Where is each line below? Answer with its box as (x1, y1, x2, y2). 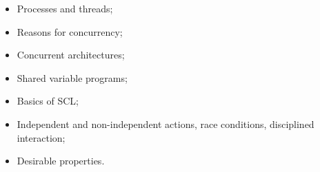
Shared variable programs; (17, 70, 128, 85)
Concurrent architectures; (17, 47, 125, 62)
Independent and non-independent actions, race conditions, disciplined (17, 116, 314, 131)
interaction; (17, 130, 66, 144)
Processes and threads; (17, 1, 113, 15)
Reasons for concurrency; (17, 24, 123, 39)
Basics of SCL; (17, 94, 79, 108)
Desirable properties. (17, 153, 105, 168)
